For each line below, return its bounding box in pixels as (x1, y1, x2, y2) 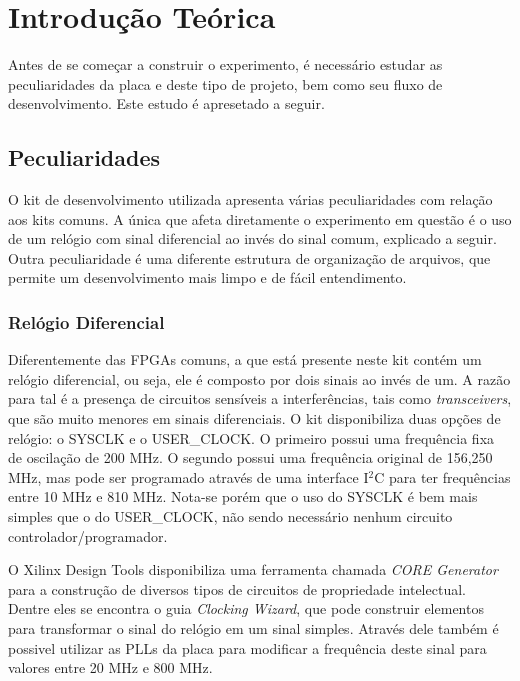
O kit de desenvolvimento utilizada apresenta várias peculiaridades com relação (8, 189, 493, 210)
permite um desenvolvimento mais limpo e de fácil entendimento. (8, 267, 407, 288)
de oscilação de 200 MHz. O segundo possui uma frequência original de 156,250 (8, 447, 493, 468)
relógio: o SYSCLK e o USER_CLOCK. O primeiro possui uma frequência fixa (8, 427, 495, 448)
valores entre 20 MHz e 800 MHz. (8, 657, 213, 678)
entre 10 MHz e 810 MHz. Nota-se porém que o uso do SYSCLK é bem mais (8, 486, 478, 507)
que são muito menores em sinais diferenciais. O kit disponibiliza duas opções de (8, 408, 501, 429)
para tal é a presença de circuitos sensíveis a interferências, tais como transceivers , (8, 388, 512, 409)
